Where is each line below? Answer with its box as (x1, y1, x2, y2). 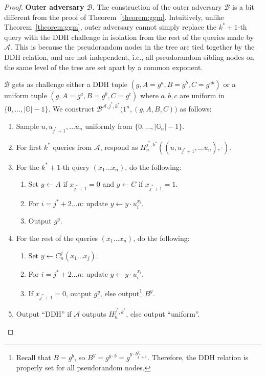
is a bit (232, 2, 254, 12)
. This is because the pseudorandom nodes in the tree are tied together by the (10, 41, 255, 52)
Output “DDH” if (16, 308, 72, 319)
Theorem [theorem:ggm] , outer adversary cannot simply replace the (4, 21, 216, 32)
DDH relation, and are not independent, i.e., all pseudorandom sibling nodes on (4, 51, 254, 62)
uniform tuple (4, 90, 47, 101)
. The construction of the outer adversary (92, 2, 222, 12)
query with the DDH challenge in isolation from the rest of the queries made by (4, 31, 254, 42)
